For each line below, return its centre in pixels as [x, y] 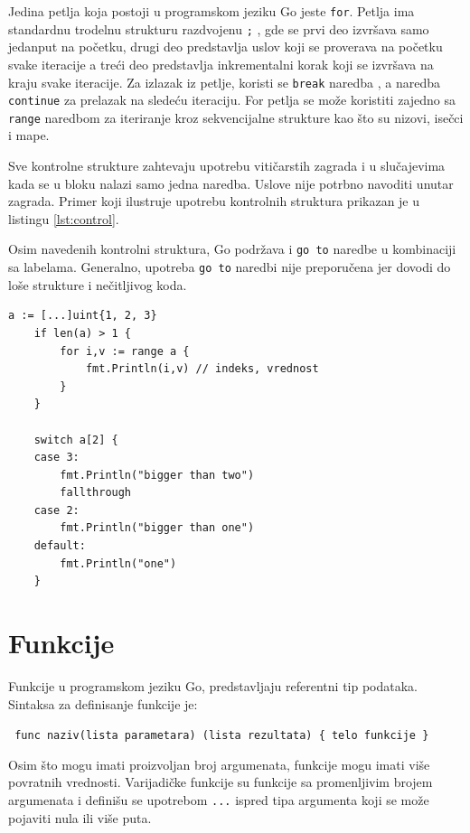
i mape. [29, 135]
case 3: [56, 458]
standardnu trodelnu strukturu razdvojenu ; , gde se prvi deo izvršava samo [219, 28]
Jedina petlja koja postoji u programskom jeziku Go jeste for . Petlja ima [211, 11]
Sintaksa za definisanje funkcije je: [103, 703]
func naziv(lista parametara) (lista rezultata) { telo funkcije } [222, 736]
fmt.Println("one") [118, 563]
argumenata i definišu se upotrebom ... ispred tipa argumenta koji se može [219, 800]
